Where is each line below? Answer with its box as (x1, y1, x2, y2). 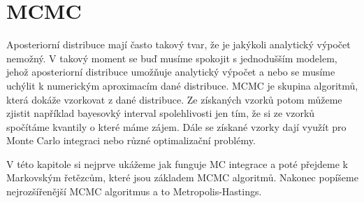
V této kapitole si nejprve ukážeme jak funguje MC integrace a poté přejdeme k (6, 156, 349, 171)
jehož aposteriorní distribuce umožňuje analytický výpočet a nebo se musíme (6, 64, 335, 79)
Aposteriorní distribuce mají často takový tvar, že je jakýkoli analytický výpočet (6, 37, 351, 52)
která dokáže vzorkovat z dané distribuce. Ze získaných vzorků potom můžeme (6, 92, 342, 106)
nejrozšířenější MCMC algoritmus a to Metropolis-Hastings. (6, 184, 262, 199)
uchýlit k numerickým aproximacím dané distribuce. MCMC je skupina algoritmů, (6, 78, 358, 92)
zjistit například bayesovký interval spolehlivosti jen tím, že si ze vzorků (6, 106, 315, 120)
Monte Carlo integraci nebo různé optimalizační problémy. (6, 133, 256, 148)
